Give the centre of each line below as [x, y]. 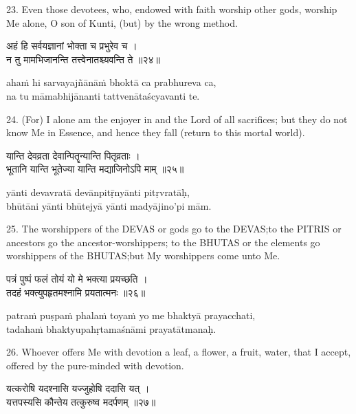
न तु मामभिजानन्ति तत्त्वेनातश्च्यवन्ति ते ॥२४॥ [84, 59]
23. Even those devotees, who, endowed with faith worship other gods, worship [172, 9]
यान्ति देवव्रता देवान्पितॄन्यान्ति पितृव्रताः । [73, 155]
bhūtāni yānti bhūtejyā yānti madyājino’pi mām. [109, 205]
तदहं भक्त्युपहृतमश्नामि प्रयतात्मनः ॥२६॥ [76, 292]
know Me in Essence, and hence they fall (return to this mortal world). [156, 132]
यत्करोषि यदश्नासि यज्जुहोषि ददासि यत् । [78, 388]
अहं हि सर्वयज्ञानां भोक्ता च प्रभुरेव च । [72, 46]
